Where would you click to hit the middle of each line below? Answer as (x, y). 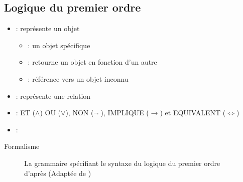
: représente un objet (48, 28)
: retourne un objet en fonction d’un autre (92, 62)
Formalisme (22, 146)
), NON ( (80, 113)
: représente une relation (53, 96)
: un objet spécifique (59, 45)
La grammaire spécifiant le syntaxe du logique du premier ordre (122, 163)
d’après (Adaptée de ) (58, 173)
